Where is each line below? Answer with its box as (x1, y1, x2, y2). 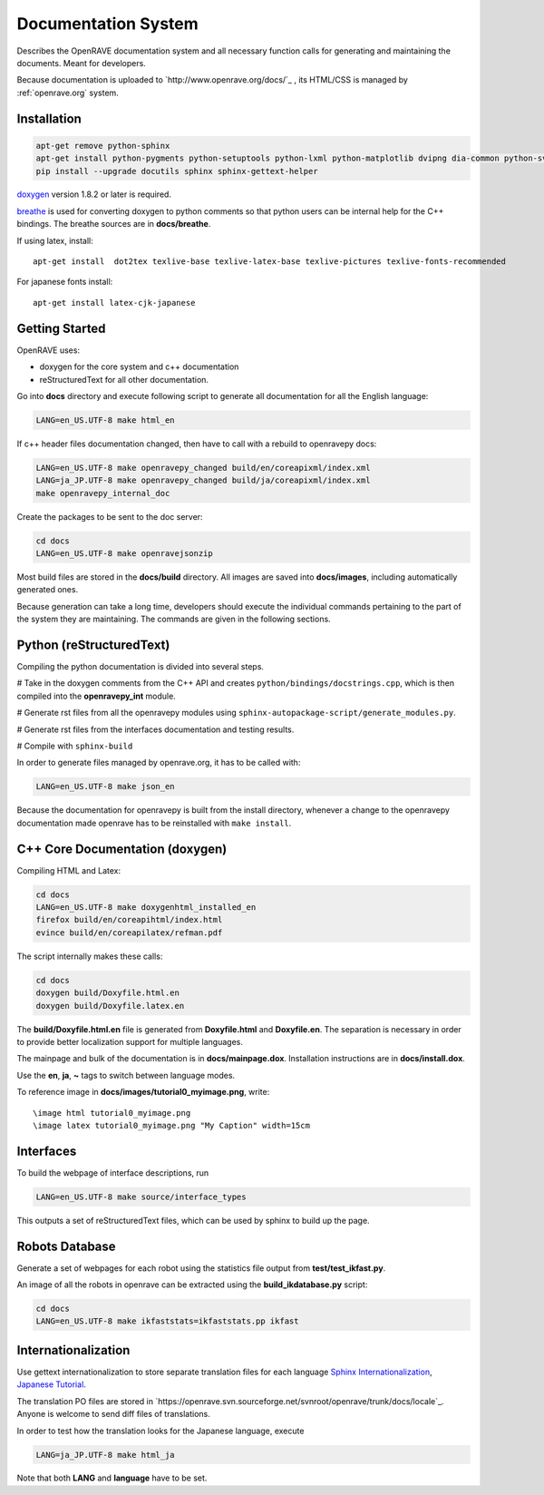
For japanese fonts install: (16, 277, 113, 288)
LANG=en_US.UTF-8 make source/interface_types (35, 1191, 247, 1202)
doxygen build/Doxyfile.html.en (35, 988, 180, 998)
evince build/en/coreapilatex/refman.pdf (35, 927, 223, 938)
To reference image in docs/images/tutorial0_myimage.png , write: (16, 1087, 270, 1098)
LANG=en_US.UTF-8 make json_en (35, 781, 176, 792)
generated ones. (16, 584, 79, 595)
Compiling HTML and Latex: (16, 865, 121, 875)
